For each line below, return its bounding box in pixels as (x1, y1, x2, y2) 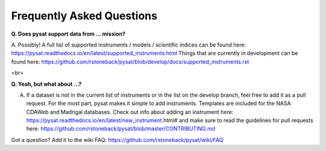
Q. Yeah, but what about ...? (11, 80, 81, 88)
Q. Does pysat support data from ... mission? (11, 30, 126, 37)
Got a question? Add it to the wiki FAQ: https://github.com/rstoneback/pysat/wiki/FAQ (11, 136, 223, 143)
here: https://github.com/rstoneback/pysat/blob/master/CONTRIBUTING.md (26, 125, 216, 132)
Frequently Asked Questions (11, 9, 158, 22)
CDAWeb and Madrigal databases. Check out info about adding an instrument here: (26, 108, 234, 115)
